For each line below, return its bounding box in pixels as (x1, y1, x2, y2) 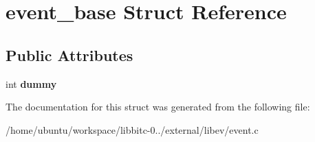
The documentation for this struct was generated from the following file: (6, 99, 310, 114)
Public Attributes (6, 44, 133, 65)
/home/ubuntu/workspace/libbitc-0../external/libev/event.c (6, 122, 259, 137)
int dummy (6, 76, 57, 91)
